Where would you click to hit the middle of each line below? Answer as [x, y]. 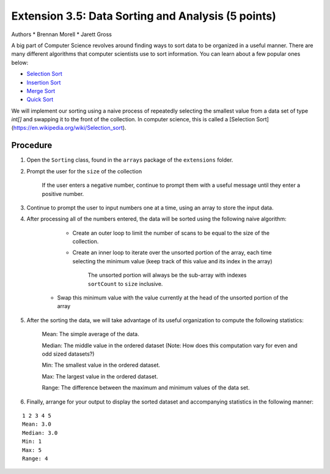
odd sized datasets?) [68, 354]
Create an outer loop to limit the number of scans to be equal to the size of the [171, 233]
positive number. [63, 194]
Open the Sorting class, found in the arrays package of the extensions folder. [130, 160]
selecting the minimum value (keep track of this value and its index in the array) [172, 261]
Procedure [32, 145]
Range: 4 [35, 458]
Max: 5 [32, 450]
